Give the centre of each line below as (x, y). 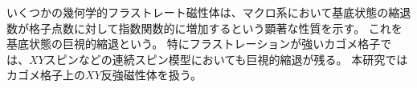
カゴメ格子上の (46, 75)
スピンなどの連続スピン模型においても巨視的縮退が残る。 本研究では (226, 59)
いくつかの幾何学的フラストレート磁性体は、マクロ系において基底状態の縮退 (209, 12)
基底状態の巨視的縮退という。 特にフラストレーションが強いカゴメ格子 (194, 44)
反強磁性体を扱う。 (151, 75)
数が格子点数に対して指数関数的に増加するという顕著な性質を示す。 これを (204, 28)
